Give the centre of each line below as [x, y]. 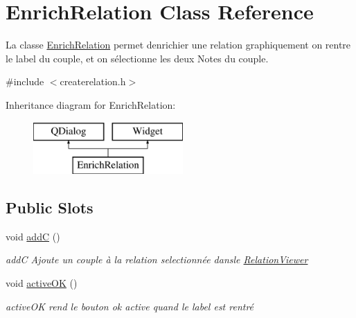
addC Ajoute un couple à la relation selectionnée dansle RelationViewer [157, 259]
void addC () [33, 236]
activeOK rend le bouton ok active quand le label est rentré [130, 306]
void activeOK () [42, 283]
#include [25, 81]
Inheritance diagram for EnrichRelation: [91, 104]
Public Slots [50, 207]
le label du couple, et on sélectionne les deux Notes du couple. [137, 58]
